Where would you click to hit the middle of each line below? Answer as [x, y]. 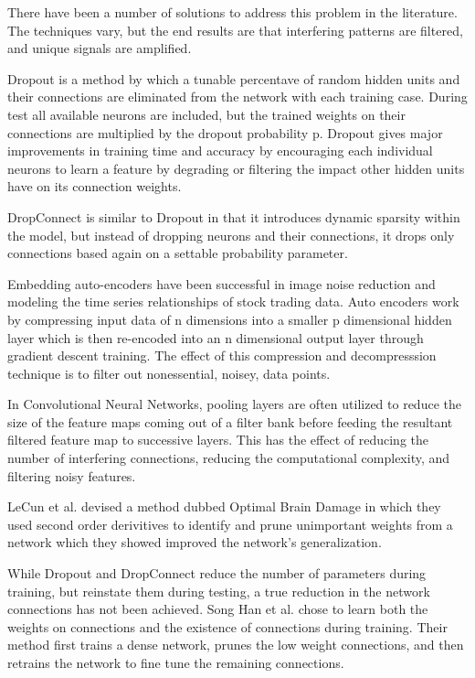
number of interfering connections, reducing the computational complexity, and [229, 458]
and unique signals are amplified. [100, 48]
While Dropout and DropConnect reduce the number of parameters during [217, 573]
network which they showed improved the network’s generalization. [195, 542]
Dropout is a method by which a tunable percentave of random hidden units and [234, 78]
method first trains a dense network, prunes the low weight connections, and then [236, 645]
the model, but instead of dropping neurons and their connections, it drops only [231, 235]
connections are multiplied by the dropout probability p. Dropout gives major [225, 132]
